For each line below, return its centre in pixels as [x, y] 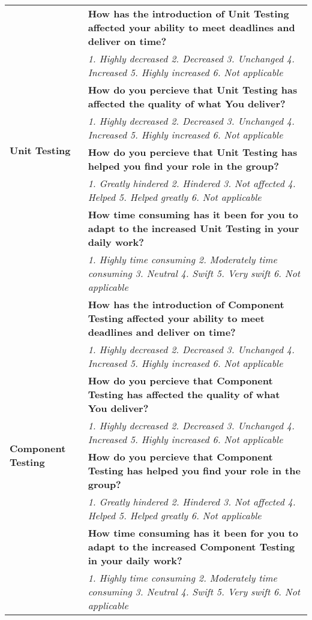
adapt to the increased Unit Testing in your [193, 228]
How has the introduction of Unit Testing [188, 13]
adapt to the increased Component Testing [191, 547]
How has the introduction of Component [186, 304]
